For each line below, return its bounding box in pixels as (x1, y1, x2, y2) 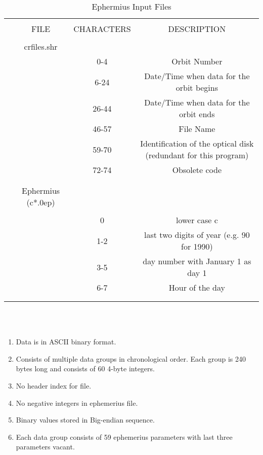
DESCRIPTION (168, 23, 226, 34)
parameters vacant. (16, 441, 75, 452)
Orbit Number (171, 55, 223, 67)
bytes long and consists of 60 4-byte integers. (16, 363, 155, 374)
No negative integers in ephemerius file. (16, 397, 138, 408)
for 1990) (181, 240, 213, 252)
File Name (179, 123, 215, 134)
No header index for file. (16, 380, 92, 391)
